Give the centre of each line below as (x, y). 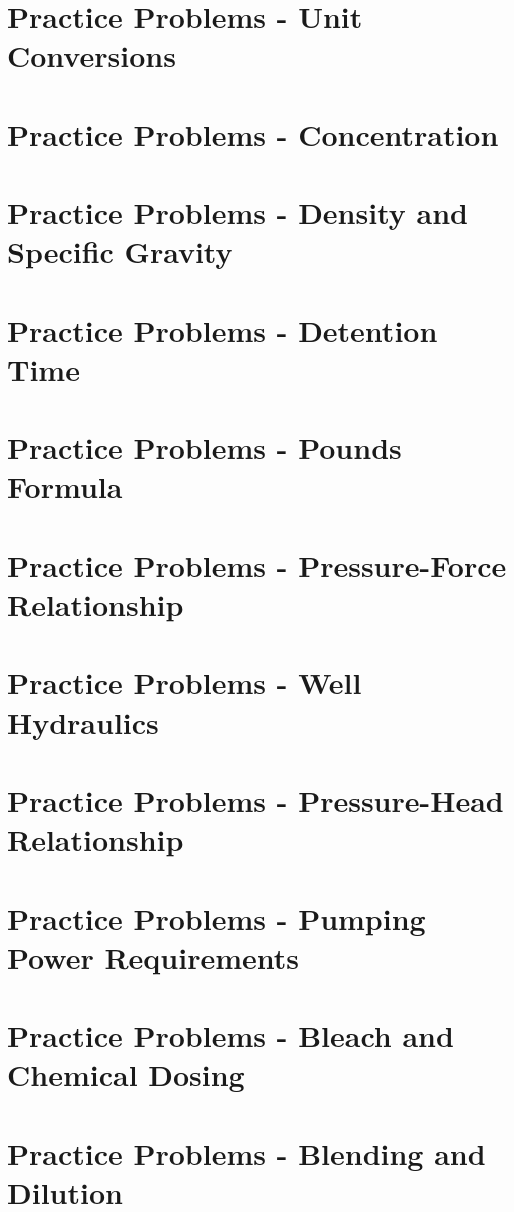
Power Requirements (153, 956)
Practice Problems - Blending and (246, 1152)
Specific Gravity (120, 251)
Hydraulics (83, 721)
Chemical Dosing (126, 1074)
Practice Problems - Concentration (253, 133)
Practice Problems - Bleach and (230, 1035)
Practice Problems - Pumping (216, 917)
